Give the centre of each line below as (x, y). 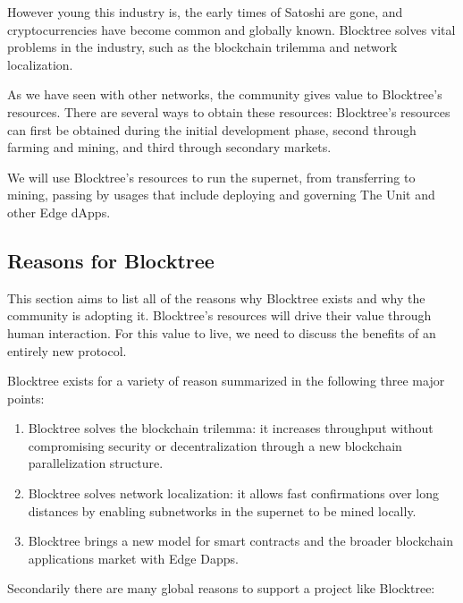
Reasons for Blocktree (111, 260)
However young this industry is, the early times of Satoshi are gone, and (205, 12)
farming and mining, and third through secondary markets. (169, 147)
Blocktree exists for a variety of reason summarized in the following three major (226, 381)
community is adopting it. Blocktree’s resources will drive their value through (219, 315)
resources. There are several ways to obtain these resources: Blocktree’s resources (229, 111)
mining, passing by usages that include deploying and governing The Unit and (221, 195)
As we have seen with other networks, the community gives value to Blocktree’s (225, 94)
